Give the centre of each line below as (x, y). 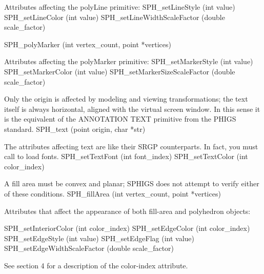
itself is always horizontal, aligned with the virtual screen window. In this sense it (132, 109)
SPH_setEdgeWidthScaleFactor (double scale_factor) (89, 248)
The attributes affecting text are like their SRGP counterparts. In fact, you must (131, 146)
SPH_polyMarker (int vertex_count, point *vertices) (88, 44)
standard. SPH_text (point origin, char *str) (75, 129)
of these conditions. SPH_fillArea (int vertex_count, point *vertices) (113, 193)
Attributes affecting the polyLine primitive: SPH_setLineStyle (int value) (120, 7)
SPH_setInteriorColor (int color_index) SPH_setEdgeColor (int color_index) (127, 228)
